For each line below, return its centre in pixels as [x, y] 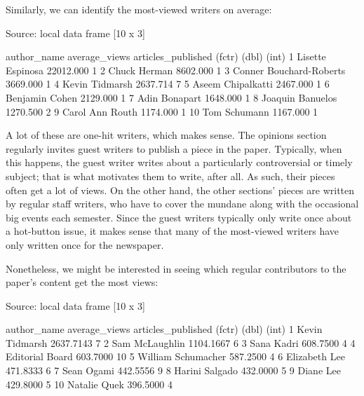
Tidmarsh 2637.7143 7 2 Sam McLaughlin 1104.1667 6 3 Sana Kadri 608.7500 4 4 [181, 342]
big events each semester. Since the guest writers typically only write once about [179, 217]
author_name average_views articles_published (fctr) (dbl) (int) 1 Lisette [166, 56]
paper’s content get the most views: [82, 282]
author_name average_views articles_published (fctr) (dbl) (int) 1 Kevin [164, 329]
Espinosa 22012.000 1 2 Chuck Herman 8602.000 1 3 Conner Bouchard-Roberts [176, 70]
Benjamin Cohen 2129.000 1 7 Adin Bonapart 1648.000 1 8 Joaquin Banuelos [171, 97]
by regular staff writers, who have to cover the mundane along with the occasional [182, 204]
